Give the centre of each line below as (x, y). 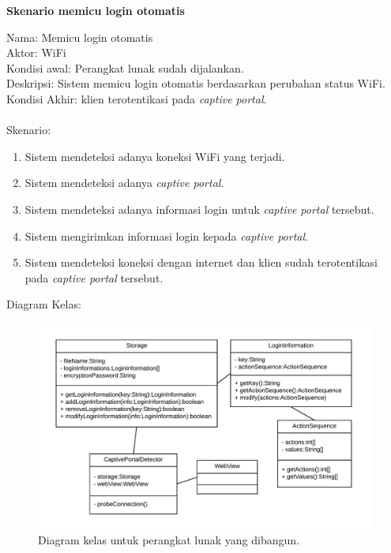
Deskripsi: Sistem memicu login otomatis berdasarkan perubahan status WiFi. (196, 83)
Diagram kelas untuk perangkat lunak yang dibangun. (169, 540)
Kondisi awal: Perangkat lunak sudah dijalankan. (125, 67)
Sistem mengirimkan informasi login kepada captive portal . (166, 235)
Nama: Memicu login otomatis (80, 37)
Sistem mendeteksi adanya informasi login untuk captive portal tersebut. (199, 209)
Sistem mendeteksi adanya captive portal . (124, 183)
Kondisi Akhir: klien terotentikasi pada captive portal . (137, 98)
